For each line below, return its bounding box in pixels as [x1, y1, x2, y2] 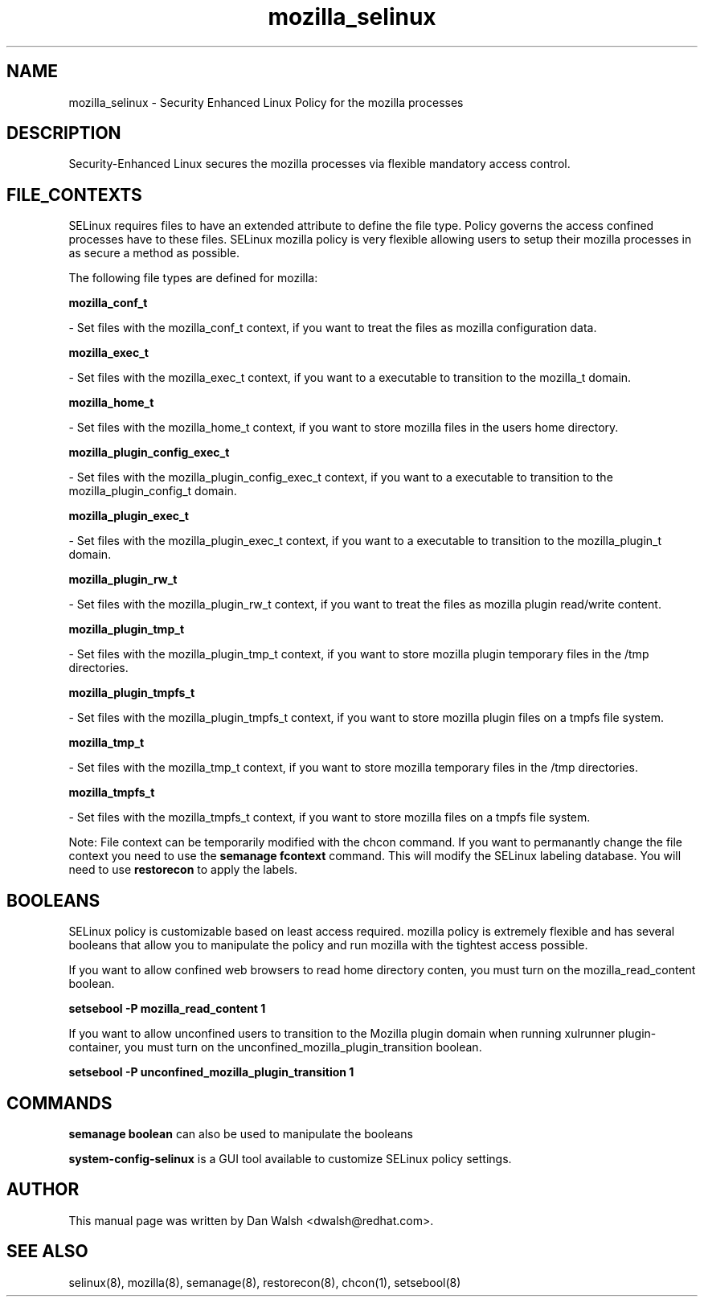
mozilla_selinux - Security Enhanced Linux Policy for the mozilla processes [68, 95, 464, 109]
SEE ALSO [6, 1241, 88, 1262]
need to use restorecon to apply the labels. [68, 863, 298, 877]
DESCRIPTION [6, 123, 121, 144]
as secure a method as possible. [68, 246, 240, 260]
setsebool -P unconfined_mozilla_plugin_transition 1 [68, 1065, 354, 1080]
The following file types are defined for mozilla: [68, 271, 318, 285]
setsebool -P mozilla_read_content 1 [68, 1002, 266, 1016]
